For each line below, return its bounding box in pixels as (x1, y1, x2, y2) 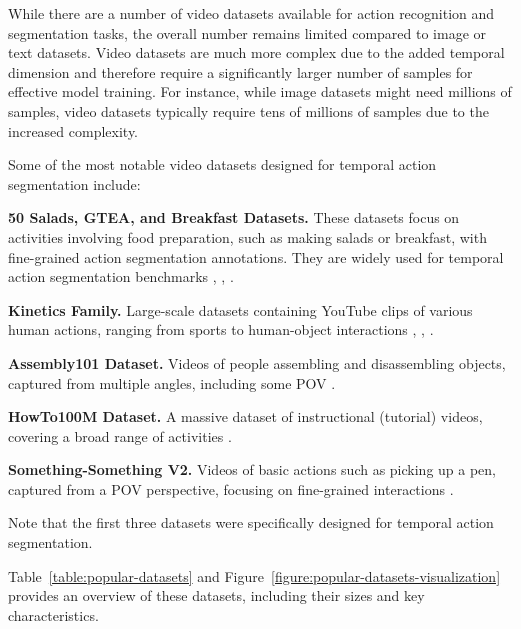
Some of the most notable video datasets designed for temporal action (8, 154, 437, 175)
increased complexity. (8, 120, 139, 141)
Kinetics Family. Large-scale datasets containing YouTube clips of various (8, 299, 473, 320)
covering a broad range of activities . (8, 425, 232, 446)
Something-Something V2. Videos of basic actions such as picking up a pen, (8, 459, 497, 480)
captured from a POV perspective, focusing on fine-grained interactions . (8, 478, 454, 499)
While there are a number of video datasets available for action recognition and (8, 3, 495, 23)
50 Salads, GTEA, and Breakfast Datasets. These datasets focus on (8, 207, 460, 228)
